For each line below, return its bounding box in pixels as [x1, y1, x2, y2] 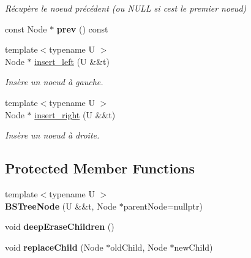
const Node [5, 22, 47, 35]
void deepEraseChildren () [5, 220, 114, 233]
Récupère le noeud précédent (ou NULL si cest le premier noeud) [5, 2, 247, 14]
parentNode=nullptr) [123, 199, 203, 212]
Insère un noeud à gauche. [5, 75, 103, 88]
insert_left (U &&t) [34, 55, 110, 67]
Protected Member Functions [5, 159, 195, 178]
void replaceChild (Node [5, 240, 103, 253]
